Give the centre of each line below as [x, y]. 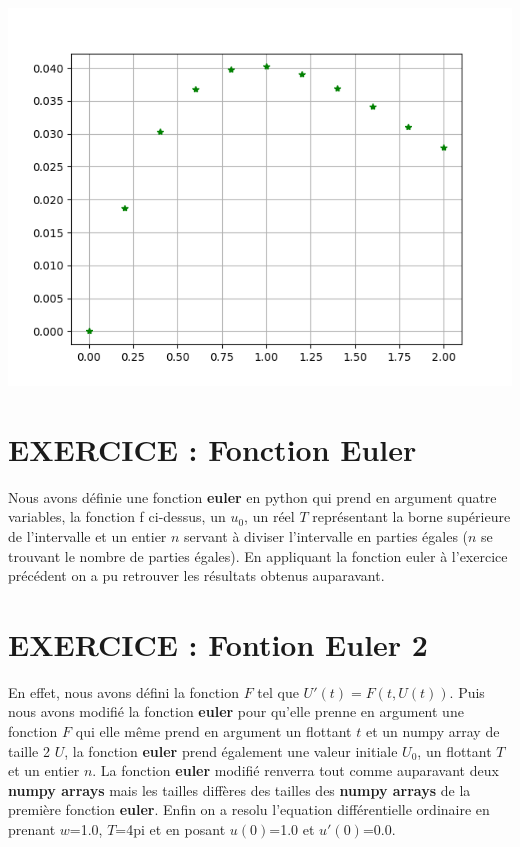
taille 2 [29, 750]
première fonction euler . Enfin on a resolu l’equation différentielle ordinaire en [249, 809]
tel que [278, 691]
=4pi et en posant [170, 828]
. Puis [467, 691]
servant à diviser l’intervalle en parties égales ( [326, 535]
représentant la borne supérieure [411, 516]
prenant [32, 828]
